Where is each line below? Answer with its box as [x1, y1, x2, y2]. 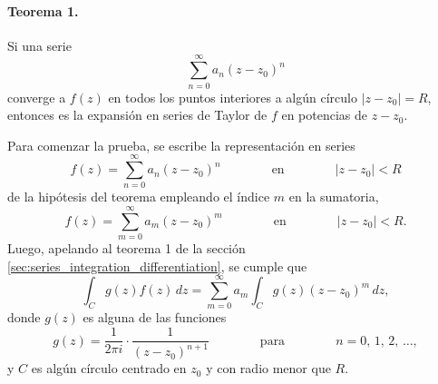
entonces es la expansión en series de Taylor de [7, 105, 268, 124]
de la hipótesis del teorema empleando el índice [7, 187, 270, 206]
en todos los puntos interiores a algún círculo [108, 87, 357, 106]
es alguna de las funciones [83, 308, 227, 327]
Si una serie [7, 35, 72, 54]
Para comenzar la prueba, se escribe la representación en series [7, 135, 355, 154]
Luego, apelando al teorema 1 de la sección [7, 239, 246, 258]
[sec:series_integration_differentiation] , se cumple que [7, 256, 307, 275]
